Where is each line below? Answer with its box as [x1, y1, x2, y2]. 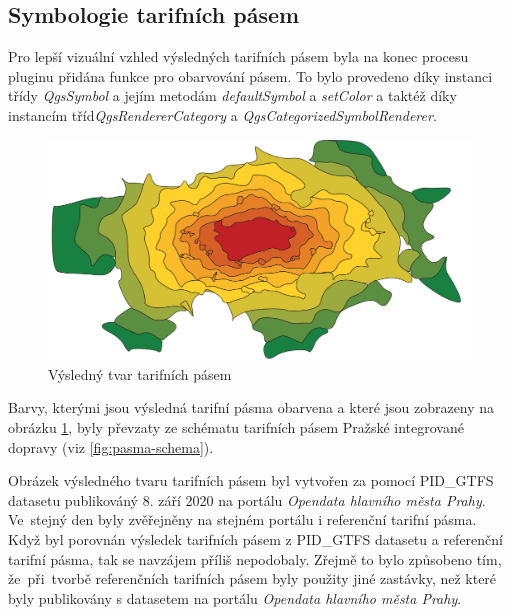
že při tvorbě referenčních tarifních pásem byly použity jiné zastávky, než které [8, 568, 497, 589]
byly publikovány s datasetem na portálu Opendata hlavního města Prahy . [8, 587, 462, 608]
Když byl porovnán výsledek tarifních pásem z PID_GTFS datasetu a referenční [8, 529, 503, 550]
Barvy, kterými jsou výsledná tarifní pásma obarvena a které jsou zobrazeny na [8, 397, 495, 418]
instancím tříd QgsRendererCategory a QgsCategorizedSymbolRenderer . [8, 104, 437, 125]
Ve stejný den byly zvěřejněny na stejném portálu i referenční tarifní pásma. [8, 509, 477, 530]
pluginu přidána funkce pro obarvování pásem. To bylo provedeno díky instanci [8, 65, 493, 86]
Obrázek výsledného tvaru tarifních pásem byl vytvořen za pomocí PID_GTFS [8, 470, 494, 491]
